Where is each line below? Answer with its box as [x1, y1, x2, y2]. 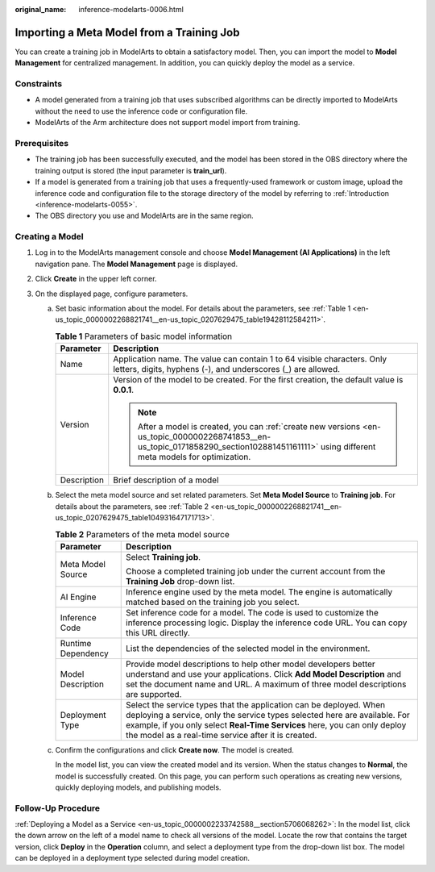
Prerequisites [14, 137, 68, 148]
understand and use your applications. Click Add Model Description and [126, 668, 402, 679]
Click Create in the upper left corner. [35, 274, 157, 284]
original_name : [14, 5, 67, 14]
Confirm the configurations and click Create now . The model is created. [55, 745, 294, 754]
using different [320, 441, 376, 453]
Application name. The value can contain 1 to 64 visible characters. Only [113, 353, 387, 365]
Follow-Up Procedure [14, 803, 101, 814]
